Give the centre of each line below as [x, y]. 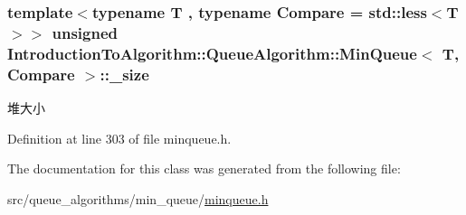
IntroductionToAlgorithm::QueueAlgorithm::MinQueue [212, 53]
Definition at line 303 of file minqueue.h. [119, 138]
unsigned [85, 32]
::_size [124, 74]
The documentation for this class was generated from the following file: [204, 168]
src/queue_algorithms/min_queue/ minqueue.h [138, 198]
